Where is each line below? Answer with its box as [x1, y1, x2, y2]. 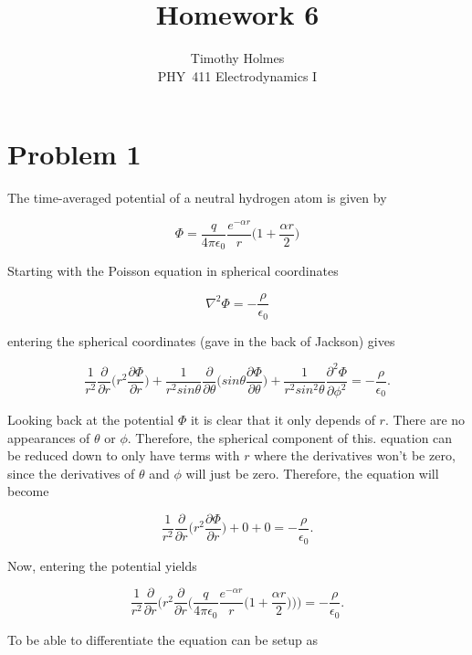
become [7, 481, 49, 501]
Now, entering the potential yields [7, 555, 197, 575]
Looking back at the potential [7, 410, 174, 429]
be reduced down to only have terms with [7, 446, 240, 465]
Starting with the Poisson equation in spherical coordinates [7, 261, 339, 280]
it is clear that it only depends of [190, 410, 375, 429]
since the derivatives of [7, 463, 135, 482]
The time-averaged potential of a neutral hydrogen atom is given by [7, 188, 387, 207]
